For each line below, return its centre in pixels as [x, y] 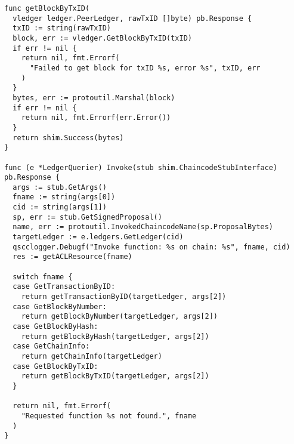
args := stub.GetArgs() [60, 187]
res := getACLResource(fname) [72, 257]
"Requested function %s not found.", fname [109, 416]
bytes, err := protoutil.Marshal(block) [94, 98]
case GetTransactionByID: [64, 287]
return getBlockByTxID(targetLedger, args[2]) [115, 376]
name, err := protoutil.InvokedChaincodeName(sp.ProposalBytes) [143, 227]
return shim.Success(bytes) [68, 138]
